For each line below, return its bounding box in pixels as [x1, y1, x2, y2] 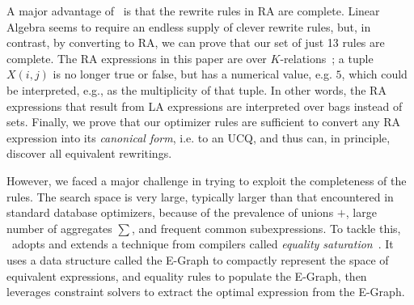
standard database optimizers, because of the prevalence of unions [6, 204, 334, 221]
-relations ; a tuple [280, 49, 374, 66]
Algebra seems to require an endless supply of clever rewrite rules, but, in [6, 18, 371, 35]
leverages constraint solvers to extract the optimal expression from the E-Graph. [6, 283, 405, 300]
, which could [341, 66, 408, 83]
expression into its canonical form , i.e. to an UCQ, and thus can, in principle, [6, 129, 391, 146]
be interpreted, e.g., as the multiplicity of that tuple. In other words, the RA [6, 81, 387, 98]
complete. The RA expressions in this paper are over [6, 49, 267, 66]
